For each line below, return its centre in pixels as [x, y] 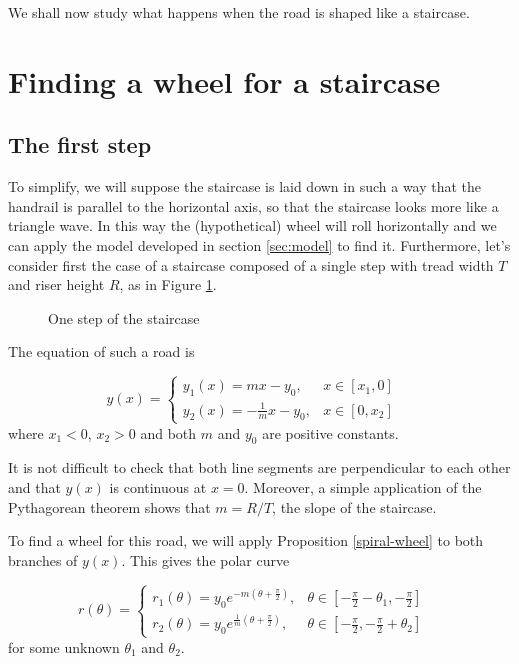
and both [168, 432]
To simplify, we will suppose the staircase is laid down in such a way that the [245, 186]
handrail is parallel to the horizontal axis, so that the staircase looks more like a [253, 205]
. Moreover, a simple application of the [363, 487]
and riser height [56, 284]
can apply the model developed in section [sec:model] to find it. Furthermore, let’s [259, 244]
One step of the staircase [124, 317]
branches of [43, 559]
